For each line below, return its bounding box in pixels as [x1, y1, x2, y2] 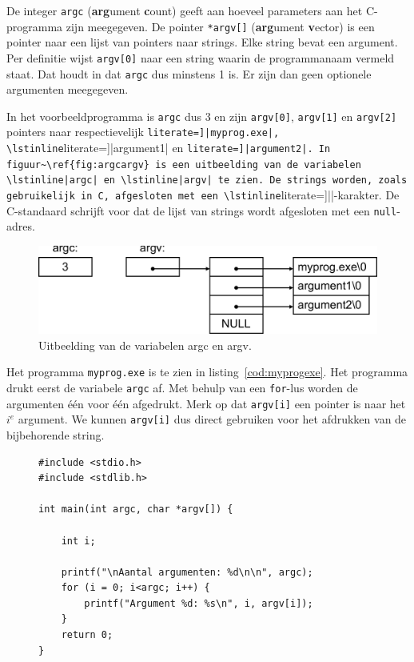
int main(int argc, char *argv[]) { [38, 504, 233, 516]
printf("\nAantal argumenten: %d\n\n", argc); [61, 566, 313, 578]
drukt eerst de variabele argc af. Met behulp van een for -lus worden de [6, 379, 358, 395]
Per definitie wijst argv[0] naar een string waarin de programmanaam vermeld [6, 49, 395, 66]
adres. [6, 218, 35, 235]
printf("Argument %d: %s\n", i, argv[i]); [84, 597, 313, 609]
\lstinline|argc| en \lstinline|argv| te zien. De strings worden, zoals [6, 175, 408, 187]
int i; [61, 535, 96, 547]
